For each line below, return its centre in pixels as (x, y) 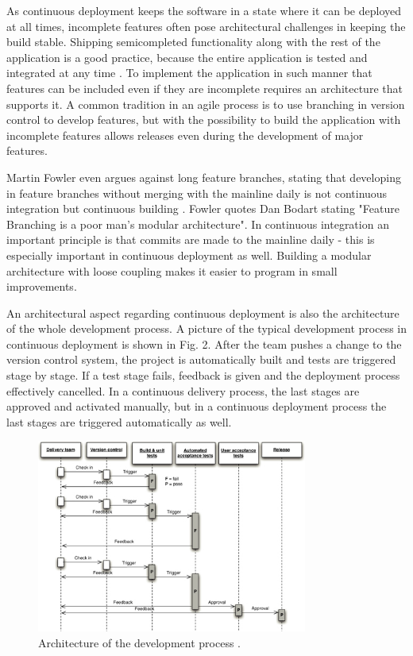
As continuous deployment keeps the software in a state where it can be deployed (204, 10)
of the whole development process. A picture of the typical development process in (206, 328)
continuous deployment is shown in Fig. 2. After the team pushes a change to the (204, 343)
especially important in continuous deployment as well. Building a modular (189, 255)
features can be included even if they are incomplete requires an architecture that (205, 88)
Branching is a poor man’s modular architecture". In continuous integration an (198, 224)
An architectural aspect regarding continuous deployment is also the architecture (203, 313)
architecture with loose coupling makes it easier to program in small (172, 270)
